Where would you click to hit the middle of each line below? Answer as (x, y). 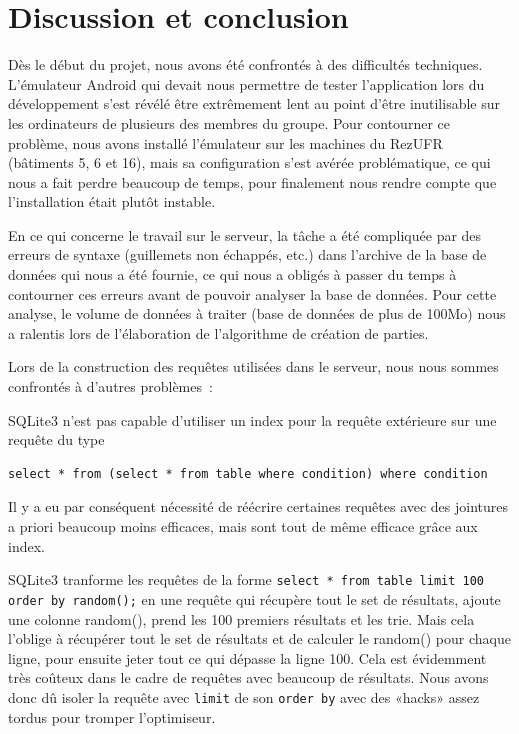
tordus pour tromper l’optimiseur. (112, 716)
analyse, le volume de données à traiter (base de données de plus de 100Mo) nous (257, 313)
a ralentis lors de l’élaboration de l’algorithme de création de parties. (218, 332)
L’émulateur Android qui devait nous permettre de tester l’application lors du (246, 83)
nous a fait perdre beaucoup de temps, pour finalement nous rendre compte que (252, 181)
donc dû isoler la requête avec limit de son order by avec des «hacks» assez (244, 696)
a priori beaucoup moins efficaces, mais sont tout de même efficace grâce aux (243, 526)
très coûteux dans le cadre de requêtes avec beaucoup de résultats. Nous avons (248, 677)
